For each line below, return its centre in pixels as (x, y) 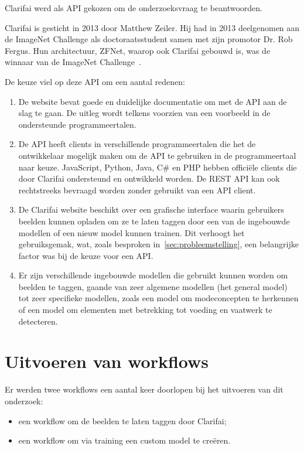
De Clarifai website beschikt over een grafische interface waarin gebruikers (151, 209)
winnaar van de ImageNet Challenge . (73, 62)
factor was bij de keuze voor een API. (86, 255)
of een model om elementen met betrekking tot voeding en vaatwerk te (145, 310)
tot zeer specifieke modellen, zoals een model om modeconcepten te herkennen (158, 298)
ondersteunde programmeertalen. (77, 124)
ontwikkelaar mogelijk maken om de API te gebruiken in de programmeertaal (157, 155)
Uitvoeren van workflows (107, 361)
